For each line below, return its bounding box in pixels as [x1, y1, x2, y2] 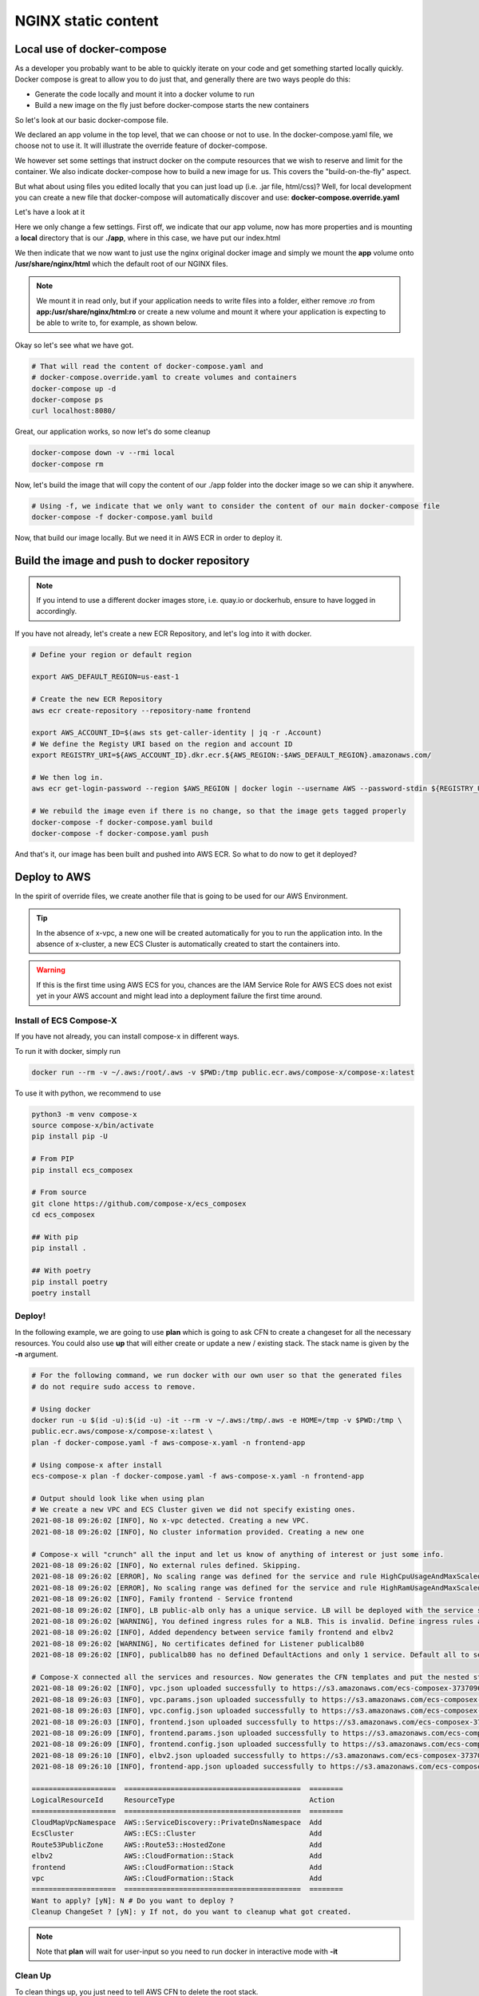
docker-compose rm [31, 459, 104, 469]
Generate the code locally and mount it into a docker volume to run [34, 89, 255, 99]
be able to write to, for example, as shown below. [36, 318, 198, 327]
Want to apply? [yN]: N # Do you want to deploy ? [31, 1896, 235, 1905]
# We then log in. [31, 773, 104, 782]
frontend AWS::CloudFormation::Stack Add [31, 1863, 323, 1871]
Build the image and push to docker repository [14, 553, 250, 567]
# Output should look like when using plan [31, 1494, 205, 1503]
